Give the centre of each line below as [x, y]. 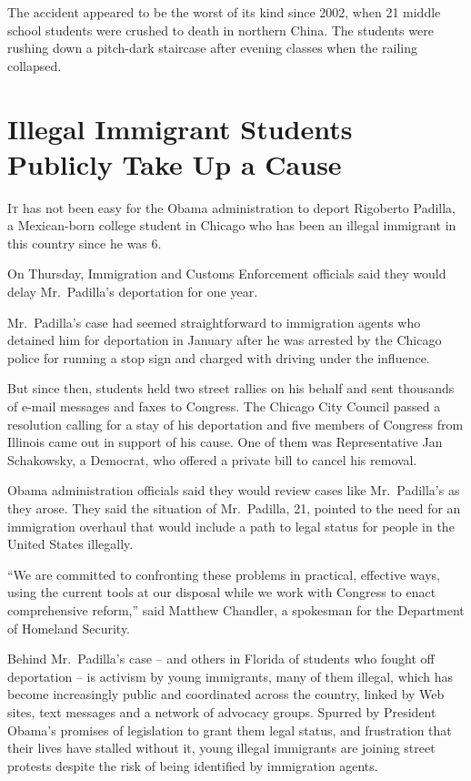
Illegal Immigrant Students [180, 128]
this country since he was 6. [85, 243]
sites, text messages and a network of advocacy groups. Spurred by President [222, 711]
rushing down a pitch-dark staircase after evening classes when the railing [212, 48]
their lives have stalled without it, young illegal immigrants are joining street [221, 748]
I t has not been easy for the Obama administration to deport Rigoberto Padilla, [231, 207]
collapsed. [35, 65]
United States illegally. [70, 544]
